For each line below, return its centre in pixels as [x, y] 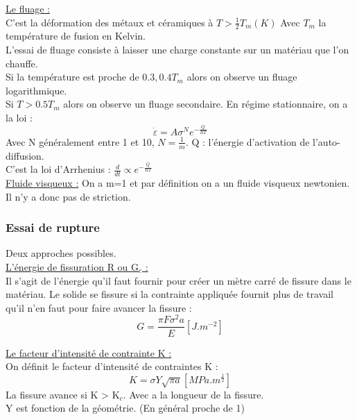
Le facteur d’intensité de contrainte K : [89, 352]
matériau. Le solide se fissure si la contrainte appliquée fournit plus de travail [169, 294]
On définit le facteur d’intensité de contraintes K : [112, 366]
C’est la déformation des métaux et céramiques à [110, 22]
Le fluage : [28, 8]
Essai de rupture [53, 227]
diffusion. [25, 155]
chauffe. [22, 63]
